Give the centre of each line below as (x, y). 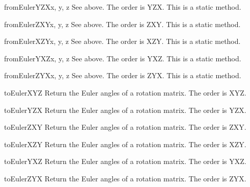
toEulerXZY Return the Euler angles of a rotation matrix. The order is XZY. (125, 144)
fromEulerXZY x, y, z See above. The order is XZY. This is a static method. (122, 41)
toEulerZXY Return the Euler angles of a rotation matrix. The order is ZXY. (125, 127)
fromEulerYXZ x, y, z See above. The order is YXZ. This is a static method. (123, 58)
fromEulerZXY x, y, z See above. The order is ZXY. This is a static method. (122, 24)
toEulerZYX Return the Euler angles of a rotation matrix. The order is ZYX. (125, 178)
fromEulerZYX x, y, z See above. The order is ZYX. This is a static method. (123, 75)
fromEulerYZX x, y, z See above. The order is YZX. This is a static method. (123, 7)
